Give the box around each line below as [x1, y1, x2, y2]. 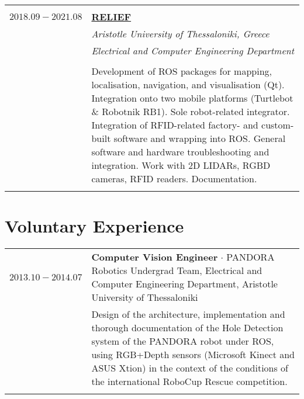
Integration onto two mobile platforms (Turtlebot [91, 91, 293, 105]
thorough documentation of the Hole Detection [91, 321, 284, 335]
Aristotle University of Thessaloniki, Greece [91, 27, 270, 40]
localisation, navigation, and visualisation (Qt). [91, 78, 285, 91]
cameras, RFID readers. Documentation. [91, 172, 257, 185]
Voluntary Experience [5, 214, 184, 238]
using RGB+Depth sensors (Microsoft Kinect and [91, 348, 295, 362]
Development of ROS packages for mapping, [91, 64, 272, 78]
